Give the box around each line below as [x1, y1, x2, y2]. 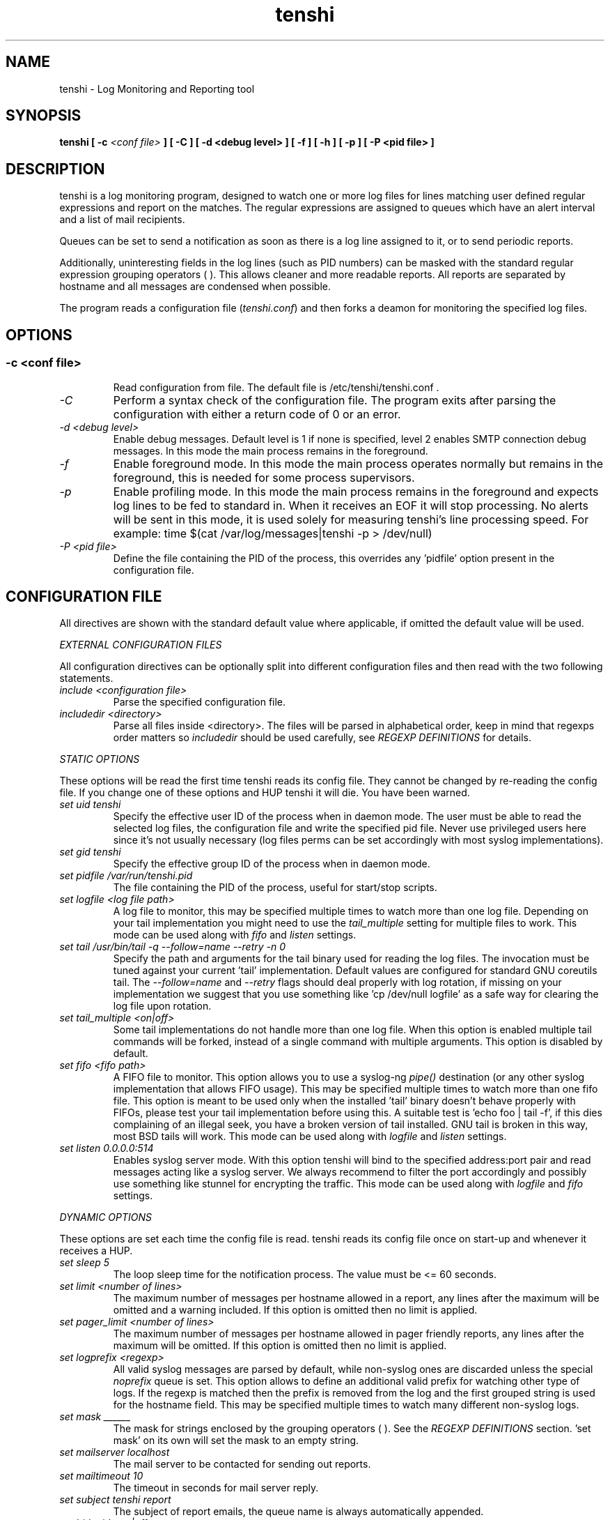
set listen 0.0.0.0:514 [59, 1142, 154, 1155]
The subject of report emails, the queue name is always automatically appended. [113, 1505, 484, 1518]
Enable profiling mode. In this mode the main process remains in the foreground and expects [113, 484, 599, 499]
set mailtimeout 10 [59, 1470, 143, 1482]
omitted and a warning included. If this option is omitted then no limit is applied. [113, 1304, 478, 1316]
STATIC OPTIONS [59, 753, 140, 766]
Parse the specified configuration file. [113, 696, 286, 708]
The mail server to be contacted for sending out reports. [113, 1458, 371, 1470]
